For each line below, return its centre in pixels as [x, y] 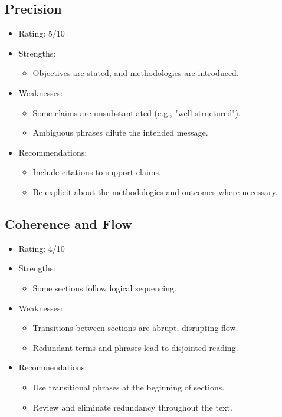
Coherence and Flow [68, 223]
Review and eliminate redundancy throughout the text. [132, 407]
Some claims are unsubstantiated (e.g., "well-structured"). [137, 112]
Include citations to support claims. [97, 172]
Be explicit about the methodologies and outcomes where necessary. [155, 191]
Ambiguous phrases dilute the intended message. [120, 132]
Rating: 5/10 [42, 33]
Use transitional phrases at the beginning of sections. [129, 387]
